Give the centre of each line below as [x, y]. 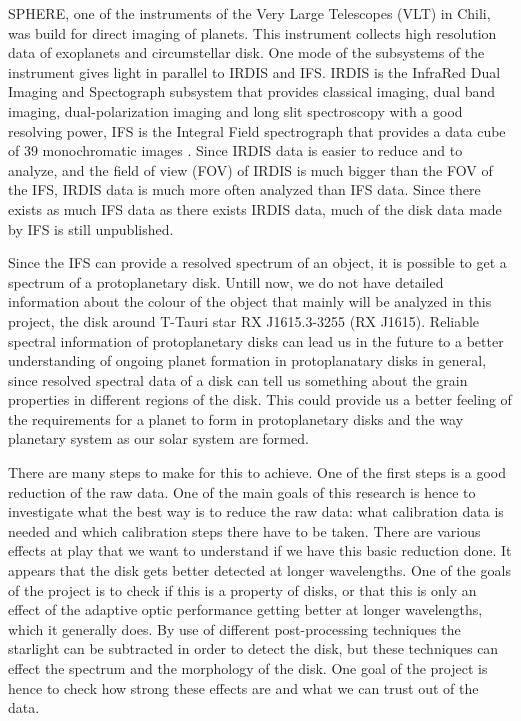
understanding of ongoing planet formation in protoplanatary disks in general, [247, 360]
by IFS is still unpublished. [91, 228]
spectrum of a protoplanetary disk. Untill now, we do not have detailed [226, 281]
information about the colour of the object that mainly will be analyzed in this [250, 301]
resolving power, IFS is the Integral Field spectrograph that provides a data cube [257, 130]
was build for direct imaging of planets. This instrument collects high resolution [252, 32]
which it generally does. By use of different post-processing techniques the [234, 628]
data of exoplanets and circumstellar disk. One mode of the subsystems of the [246, 52]
